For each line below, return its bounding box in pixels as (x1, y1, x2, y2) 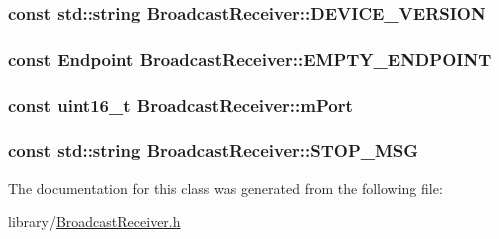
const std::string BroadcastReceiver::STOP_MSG (8, 138, 419, 163)
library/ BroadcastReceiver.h (8, 211, 181, 232)
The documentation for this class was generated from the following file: (8, 177, 443, 198)
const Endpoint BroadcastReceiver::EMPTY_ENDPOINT (8, 46, 492, 71)
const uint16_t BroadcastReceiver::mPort (8, 92, 353, 117)
